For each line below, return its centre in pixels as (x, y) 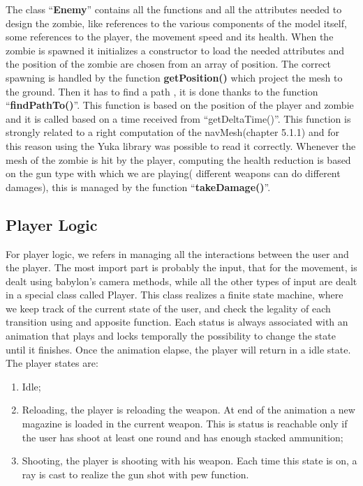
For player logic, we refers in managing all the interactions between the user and (177, 253)
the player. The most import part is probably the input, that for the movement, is (181, 267)
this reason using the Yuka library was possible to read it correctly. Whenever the (181, 145)
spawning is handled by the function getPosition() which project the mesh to (174, 77)
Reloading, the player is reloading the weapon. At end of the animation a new (188, 410)
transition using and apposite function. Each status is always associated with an (177, 322)
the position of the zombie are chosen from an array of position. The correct (168, 64)
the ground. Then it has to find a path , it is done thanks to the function (162, 91)
